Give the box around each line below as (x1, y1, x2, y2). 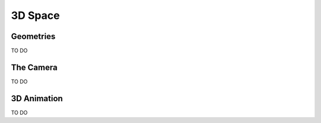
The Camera (11, 62, 58, 72)
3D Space (11, 9, 60, 22)
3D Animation (11, 93, 63, 103)
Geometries (11, 31, 56, 41)
